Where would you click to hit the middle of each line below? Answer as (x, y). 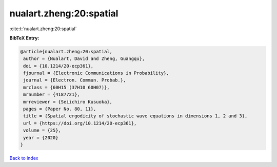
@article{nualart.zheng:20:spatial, (66, 51)
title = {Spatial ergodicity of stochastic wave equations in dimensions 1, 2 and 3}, (135, 116)
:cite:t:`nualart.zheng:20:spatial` (43, 29)
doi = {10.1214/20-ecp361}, (58, 66)
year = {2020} (41, 138)
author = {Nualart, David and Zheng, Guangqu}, (84, 59)
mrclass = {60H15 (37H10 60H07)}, (66, 87)
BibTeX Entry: (24, 38)
